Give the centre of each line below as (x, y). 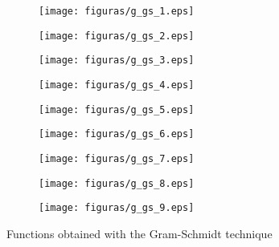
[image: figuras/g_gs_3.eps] (117, 61)
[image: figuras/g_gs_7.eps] (117, 158)
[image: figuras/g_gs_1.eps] (117, 11)
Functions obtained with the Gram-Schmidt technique (139, 233)
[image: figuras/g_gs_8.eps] (117, 183)
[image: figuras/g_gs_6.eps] (117, 134)
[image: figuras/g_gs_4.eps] (117, 85)
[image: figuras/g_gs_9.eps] (117, 208)
